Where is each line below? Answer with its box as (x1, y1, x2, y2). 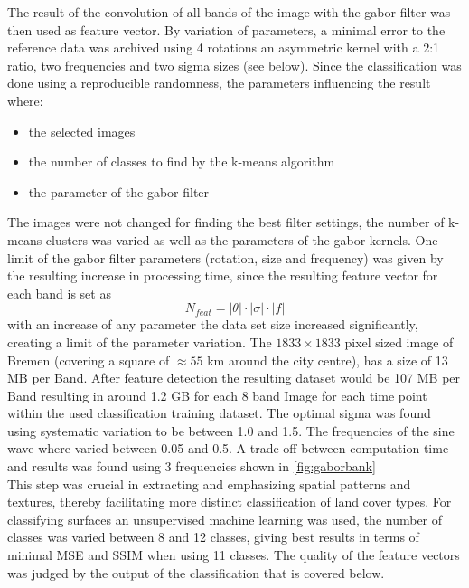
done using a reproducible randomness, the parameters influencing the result (7, 73, 431, 92)
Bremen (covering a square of (7, 350, 170, 369)
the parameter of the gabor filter (28, 182, 210, 201)
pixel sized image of (344, 332, 454, 351)
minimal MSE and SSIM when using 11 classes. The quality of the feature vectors (7, 545, 460, 564)
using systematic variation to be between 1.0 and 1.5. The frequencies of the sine (7, 421, 455, 440)
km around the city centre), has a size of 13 (207, 350, 448, 369)
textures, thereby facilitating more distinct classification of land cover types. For (7, 492, 452, 511)
